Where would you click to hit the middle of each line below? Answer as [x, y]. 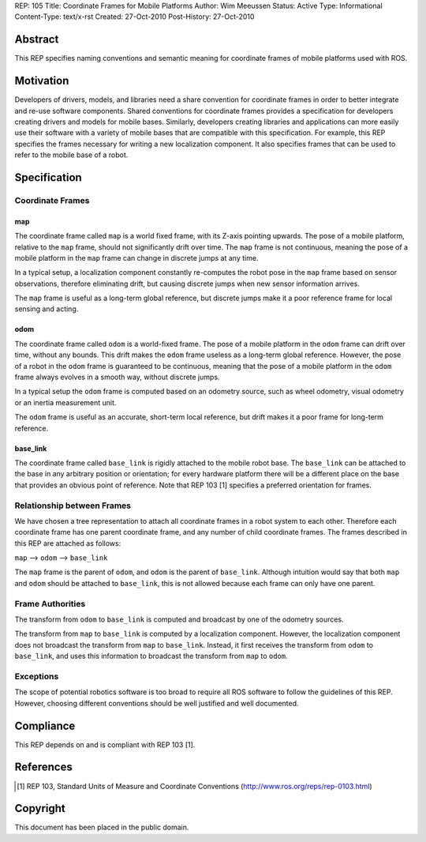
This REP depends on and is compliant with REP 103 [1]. [105, 744]
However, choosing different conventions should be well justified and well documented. [157, 703]
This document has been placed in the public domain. [102, 827]
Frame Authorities [50, 603]
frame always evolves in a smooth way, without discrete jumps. [117, 377]
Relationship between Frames [73, 506]
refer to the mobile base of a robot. [71, 155]
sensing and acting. [47, 309]
